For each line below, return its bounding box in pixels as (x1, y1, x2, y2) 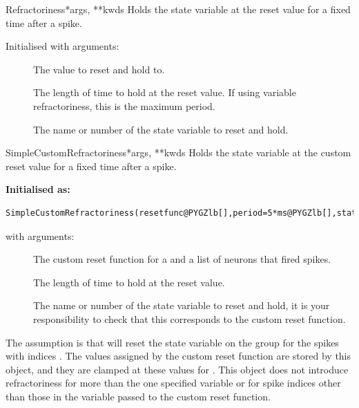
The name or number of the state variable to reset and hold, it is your (33, 298, 330, 313)
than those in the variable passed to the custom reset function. (6, 389, 271, 403)
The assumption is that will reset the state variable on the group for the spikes (6, 335, 339, 349)
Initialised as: (6, 182, 70, 196)
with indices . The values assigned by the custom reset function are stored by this (6, 349, 351, 363)
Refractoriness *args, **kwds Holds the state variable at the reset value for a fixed (6, 2, 351, 16)
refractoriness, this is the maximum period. (33, 98, 215, 113)
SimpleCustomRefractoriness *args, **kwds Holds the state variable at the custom (6, 145, 351, 160)
